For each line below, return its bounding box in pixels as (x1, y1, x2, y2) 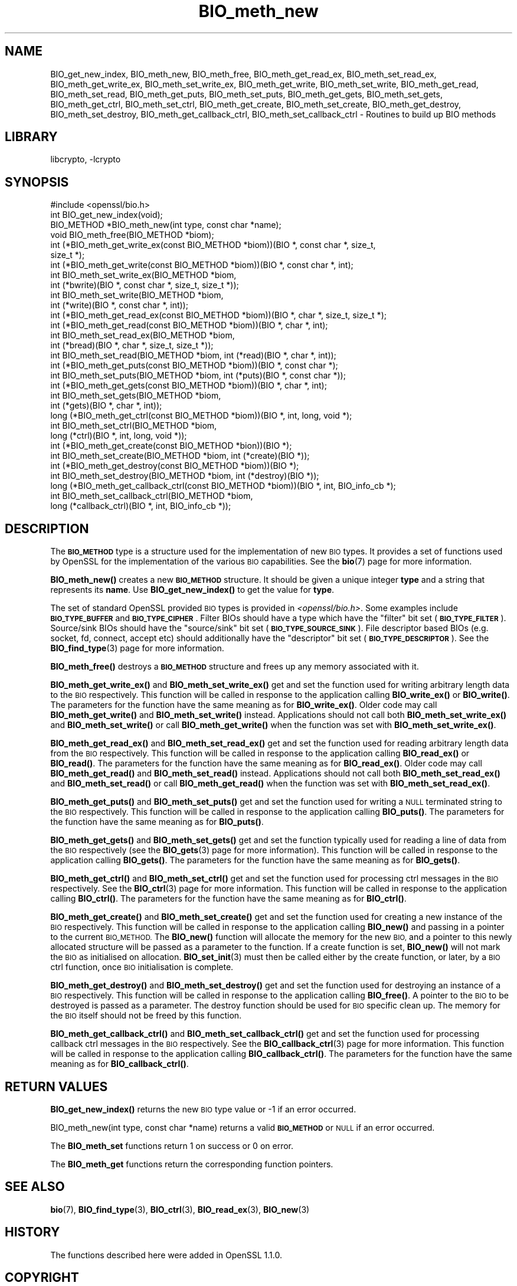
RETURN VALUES (5, 1079, 108, 1094)
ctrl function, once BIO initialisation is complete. (50, 962, 234, 972)
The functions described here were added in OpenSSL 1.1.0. (50, 1249, 282, 1260)
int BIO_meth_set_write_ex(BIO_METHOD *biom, (50, 270, 237, 280)
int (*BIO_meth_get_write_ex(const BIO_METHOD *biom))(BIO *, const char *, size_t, (50, 240, 376, 250)
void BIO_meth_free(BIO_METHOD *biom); (50, 230, 214, 240)
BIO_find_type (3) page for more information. (50, 643, 224, 654)
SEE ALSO (5, 1179, 65, 1194)
